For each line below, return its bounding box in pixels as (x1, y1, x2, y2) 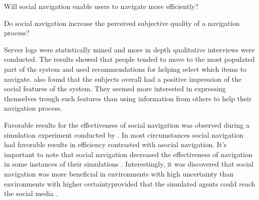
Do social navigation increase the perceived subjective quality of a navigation (4, 17, 240, 28)
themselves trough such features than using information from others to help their (4, 93, 252, 103)
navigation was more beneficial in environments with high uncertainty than (4, 168, 234, 179)
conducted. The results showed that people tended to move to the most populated (4, 54, 255, 64)
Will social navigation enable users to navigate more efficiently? (4, 1, 199, 11)
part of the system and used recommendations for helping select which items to (4, 63, 247, 74)
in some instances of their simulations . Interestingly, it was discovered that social (4, 159, 254, 169)
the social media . (4, 188, 58, 199)
